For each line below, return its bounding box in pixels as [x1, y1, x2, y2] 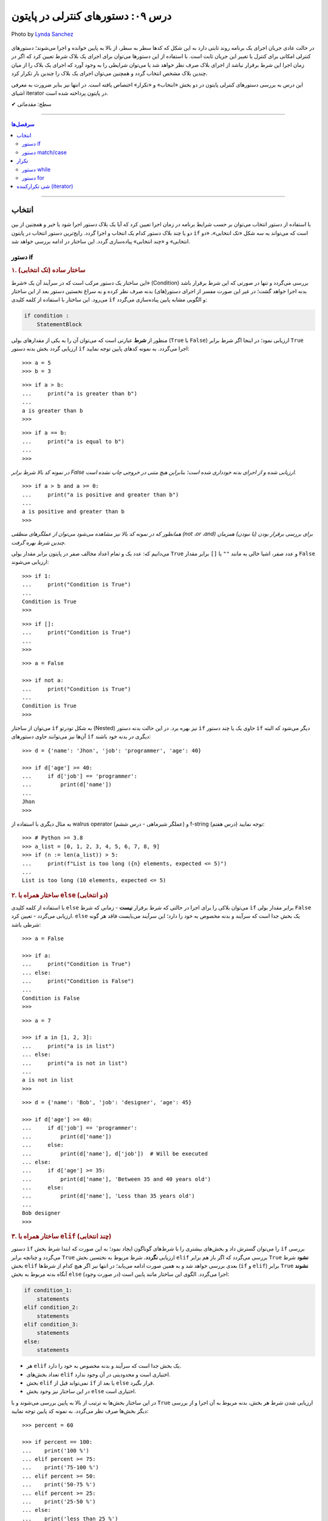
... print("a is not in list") [22, 1059, 128, 1067]
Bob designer [22, 1209, 61, 1217]
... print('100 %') [22, 1447, 90, 1454]
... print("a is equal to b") [22, 438, 125, 445]
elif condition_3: [24, 1321, 79, 1328]
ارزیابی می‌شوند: [11, 559, 49, 566]
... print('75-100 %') [22, 1464, 100, 1471]
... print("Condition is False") [22, 978, 135, 985]
